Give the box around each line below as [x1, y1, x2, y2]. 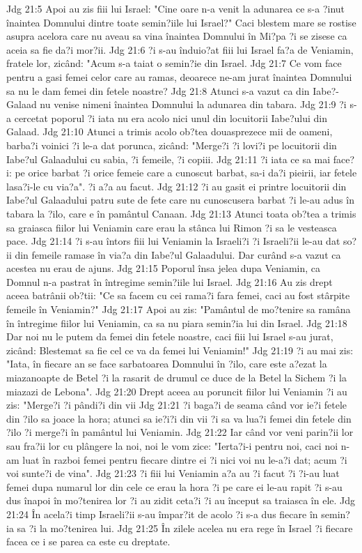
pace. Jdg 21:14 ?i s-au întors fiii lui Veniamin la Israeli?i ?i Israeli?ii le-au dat [6, 234, 340, 248]
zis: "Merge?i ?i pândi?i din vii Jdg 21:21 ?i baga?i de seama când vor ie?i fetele [6, 397, 347, 412]
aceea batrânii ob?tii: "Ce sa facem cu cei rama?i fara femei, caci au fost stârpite [6, 288, 350, 303]
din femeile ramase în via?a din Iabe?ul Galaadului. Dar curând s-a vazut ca [15, 247, 341, 262]
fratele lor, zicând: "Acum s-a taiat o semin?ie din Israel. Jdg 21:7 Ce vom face [6, 56, 342, 70]
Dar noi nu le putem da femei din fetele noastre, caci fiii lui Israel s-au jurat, [6, 329, 333, 344]
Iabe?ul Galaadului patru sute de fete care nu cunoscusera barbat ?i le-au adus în [6, 192, 354, 207]
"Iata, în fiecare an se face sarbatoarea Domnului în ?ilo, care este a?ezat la [6, 356, 327, 371]
